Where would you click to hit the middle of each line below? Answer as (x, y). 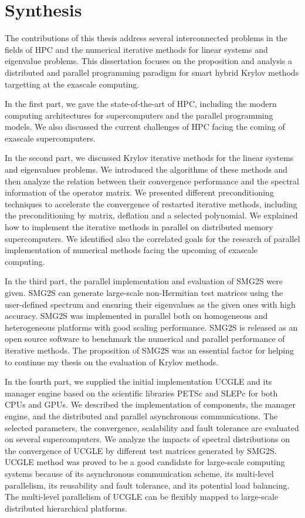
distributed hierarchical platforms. (66, 508)
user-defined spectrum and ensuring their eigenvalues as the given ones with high (150, 304)
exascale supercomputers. (50, 138)
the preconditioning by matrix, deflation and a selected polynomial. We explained (151, 215)
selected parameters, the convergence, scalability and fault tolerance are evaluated (152, 427)
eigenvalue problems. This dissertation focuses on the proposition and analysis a (149, 61)
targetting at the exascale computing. (72, 84)
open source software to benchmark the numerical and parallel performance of (145, 339)
